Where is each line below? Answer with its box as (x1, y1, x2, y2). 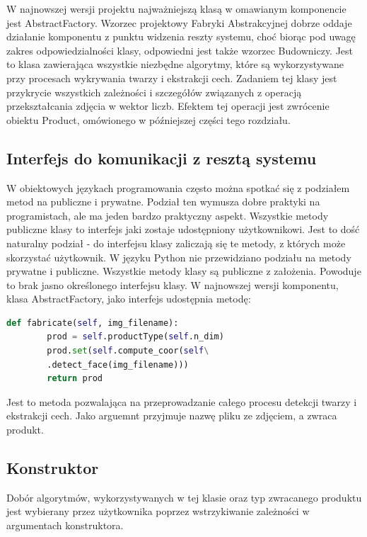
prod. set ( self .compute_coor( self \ (47, 346, 209, 356)
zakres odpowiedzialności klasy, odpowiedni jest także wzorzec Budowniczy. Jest (6, 43, 354, 57)
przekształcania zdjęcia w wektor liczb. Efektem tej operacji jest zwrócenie (6, 98, 330, 113)
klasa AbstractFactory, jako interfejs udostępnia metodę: (6, 291, 251, 306)
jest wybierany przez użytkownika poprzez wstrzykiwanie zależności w (6, 504, 310, 519)
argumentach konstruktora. (6, 518, 124, 533)
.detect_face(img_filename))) (47, 359, 189, 370)
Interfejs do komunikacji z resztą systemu (6, 147, 317, 169)
